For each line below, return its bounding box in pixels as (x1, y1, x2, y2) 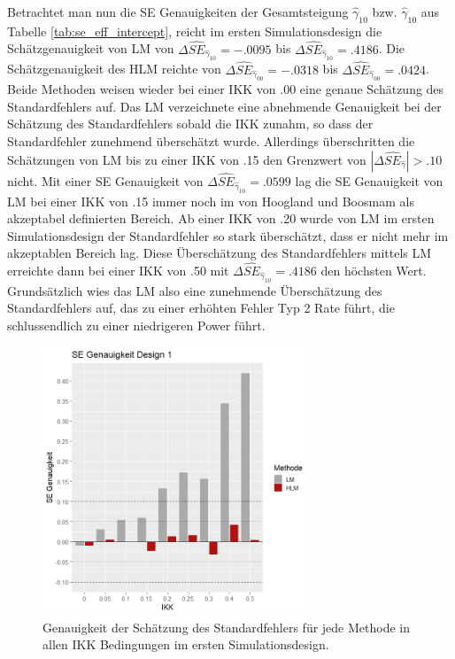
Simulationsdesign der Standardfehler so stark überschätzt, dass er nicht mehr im (7, 226, 449, 244)
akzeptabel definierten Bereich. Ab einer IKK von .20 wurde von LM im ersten (7, 209, 435, 228)
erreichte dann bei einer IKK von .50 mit (7, 261, 229, 280)
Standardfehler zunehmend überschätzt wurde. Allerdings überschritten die (7, 132, 415, 151)
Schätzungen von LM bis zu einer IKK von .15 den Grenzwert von (7, 150, 366, 168)
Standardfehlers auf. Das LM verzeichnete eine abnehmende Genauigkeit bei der (7, 97, 442, 115)
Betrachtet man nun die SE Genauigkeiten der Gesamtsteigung (7, 3, 349, 20)
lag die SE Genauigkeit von (295, 171, 443, 190)
